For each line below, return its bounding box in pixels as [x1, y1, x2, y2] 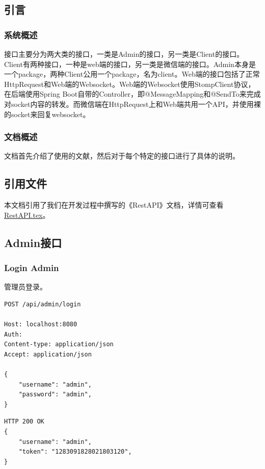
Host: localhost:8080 [4, 321, 77, 328]
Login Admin [4, 261, 59, 274]
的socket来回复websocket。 [4, 108, 90, 119]
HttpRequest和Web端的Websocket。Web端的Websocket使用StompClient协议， [4, 78, 255, 89]
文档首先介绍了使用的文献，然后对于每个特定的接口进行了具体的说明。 [4, 150, 240, 161]
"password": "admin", [18, 391, 92, 398]
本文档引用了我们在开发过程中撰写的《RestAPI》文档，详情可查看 [4, 199, 224, 210]
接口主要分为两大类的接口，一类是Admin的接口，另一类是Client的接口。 [4, 49, 244, 59]
